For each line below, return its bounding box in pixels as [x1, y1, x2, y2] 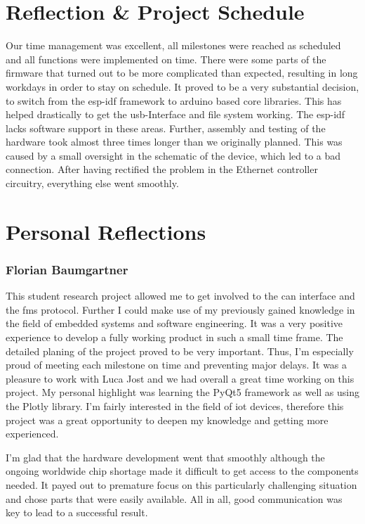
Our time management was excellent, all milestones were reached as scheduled [6, 38, 341, 53]
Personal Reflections [6, 217, 206, 245]
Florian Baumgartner [6, 260, 128, 278]
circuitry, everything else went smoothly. [6, 176, 179, 191]
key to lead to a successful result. [6, 505, 148, 520]
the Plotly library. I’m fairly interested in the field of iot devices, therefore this [6, 399, 344, 413]
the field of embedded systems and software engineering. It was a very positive [6, 316, 343, 331]
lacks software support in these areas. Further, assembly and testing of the [6, 120, 326, 135]
